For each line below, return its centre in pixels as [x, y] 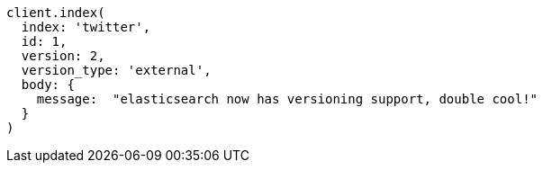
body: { [48, 85]
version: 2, [63, 56]
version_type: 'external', [116, 70]
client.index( [56, 13]
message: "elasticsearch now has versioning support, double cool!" [287, 99]
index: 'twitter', [86, 27]
